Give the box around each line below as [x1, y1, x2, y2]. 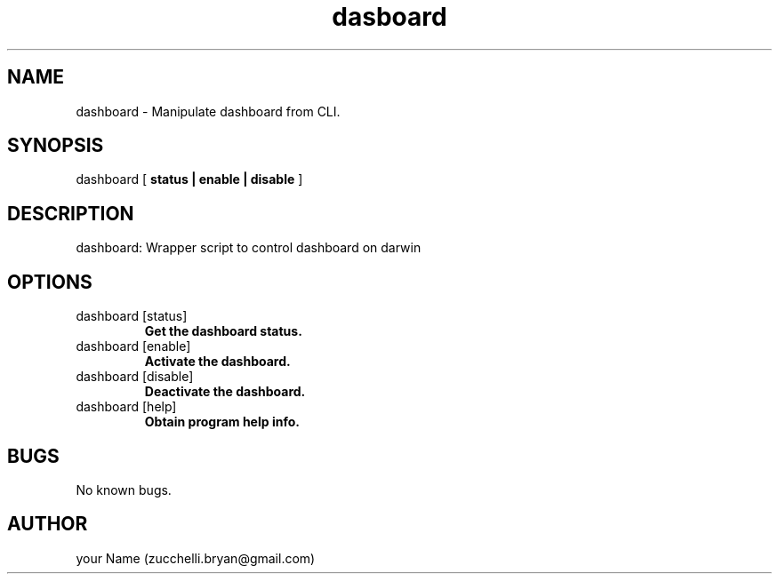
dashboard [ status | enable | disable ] [76, 171, 303, 187]
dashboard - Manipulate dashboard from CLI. [76, 103, 341, 119]
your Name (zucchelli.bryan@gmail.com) [76, 550, 316, 566]
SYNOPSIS [7, 134, 104, 157]
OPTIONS [7, 270, 92, 293]
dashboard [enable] [76, 338, 191, 354]
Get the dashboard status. [144, 323, 302, 339]
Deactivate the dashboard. [144, 384, 306, 400]
